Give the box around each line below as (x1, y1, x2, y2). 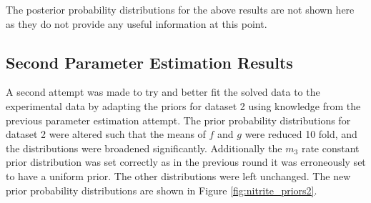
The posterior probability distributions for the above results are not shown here (6, 2, 355, 16)
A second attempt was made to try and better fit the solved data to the (6, 84, 320, 99)
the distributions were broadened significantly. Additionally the (6, 140, 282, 155)
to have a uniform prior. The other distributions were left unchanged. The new (6, 168, 351, 183)
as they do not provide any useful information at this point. (6, 16, 267, 31)
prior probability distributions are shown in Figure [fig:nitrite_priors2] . (6, 182, 317, 197)
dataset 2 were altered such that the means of (6, 127, 206, 142)
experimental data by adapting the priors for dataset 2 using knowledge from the (6, 98, 361, 113)
